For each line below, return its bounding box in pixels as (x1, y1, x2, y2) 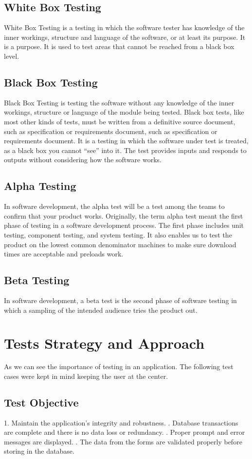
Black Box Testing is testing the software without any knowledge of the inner (4, 97, 234, 107)
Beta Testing (4, 272, 70, 288)
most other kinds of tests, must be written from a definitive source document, (4, 116, 235, 126)
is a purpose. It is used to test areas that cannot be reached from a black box (4, 41, 234, 51)
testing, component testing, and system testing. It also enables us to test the (4, 229, 232, 239)
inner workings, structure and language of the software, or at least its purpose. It (4, 32, 246, 42)
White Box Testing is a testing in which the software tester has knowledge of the (4, 22, 245, 33)
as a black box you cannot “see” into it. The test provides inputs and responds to (4, 145, 247, 155)
